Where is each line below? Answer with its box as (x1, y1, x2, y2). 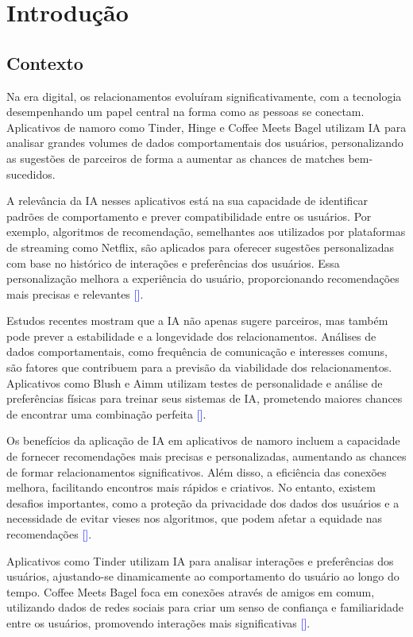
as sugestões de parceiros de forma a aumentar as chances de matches (6, 149, 345, 166)
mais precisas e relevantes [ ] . (6, 285, 144, 302)
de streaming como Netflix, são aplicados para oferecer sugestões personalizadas (6, 238, 395, 255)
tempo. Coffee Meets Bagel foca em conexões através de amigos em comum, (6, 583, 375, 600)
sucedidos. (6, 165, 56, 182)
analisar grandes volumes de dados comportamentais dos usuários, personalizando (6, 134, 403, 151)
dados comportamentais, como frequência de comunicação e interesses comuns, (6, 343, 388, 360)
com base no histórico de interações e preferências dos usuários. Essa (6, 254, 340, 271)
